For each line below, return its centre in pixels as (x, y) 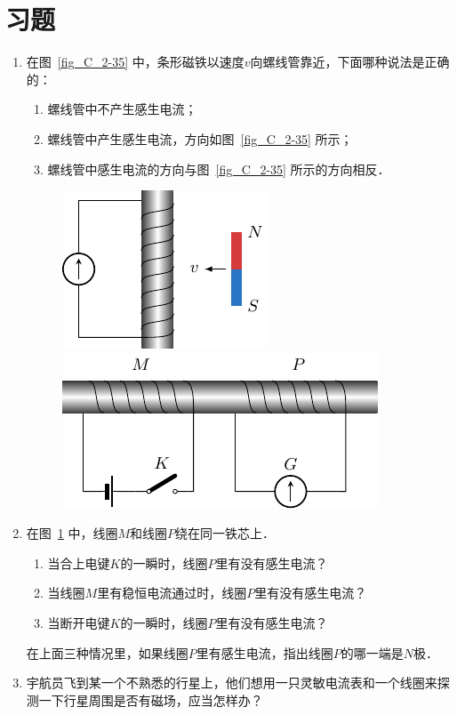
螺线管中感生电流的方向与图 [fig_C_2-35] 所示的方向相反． (219, 169)
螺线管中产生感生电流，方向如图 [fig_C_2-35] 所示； (200, 138)
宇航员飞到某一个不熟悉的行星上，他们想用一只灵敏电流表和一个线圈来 (232, 683)
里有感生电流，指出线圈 (265, 652)
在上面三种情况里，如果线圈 (107, 652)
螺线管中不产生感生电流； (122, 109)
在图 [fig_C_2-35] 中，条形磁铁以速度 (135, 62)
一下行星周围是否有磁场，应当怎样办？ (151, 699)
